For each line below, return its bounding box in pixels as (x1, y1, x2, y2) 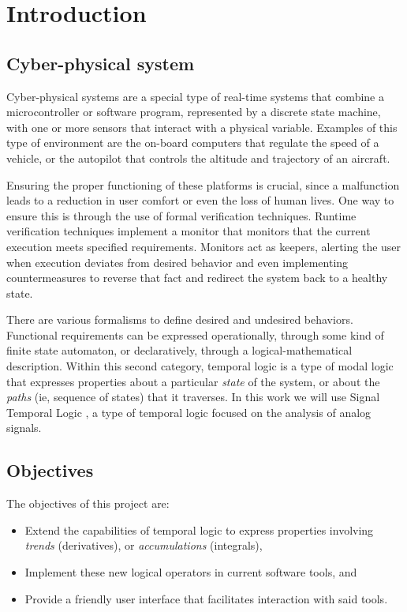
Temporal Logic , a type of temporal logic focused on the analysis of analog (6, 404, 372, 420)
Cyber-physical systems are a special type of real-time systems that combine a (6, 88, 384, 104)
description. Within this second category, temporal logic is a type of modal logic (6, 358, 394, 374)
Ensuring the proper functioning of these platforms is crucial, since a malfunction (6, 176, 400, 193)
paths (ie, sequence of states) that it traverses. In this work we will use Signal (6, 389, 380, 405)
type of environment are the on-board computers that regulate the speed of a (6, 134, 379, 151)
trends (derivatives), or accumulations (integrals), (24, 537, 263, 554)
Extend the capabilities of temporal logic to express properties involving (24, 521, 374, 538)
